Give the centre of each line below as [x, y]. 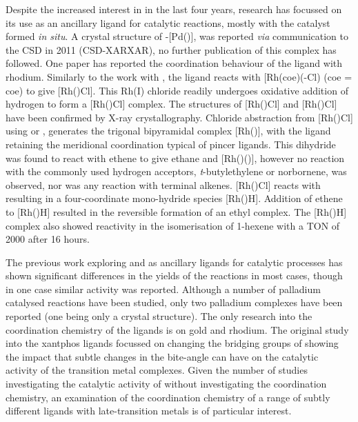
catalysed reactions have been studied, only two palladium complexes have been [174, 302]
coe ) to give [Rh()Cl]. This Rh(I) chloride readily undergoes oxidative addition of [177, 90]
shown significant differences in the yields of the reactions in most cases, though [174, 275]
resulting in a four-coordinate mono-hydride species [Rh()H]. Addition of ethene [174, 198]
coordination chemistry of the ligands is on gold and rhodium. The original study [177, 329]
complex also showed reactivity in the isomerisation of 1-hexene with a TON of [173, 225]
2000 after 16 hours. [48, 239]
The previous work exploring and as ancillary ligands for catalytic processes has [174, 262]
